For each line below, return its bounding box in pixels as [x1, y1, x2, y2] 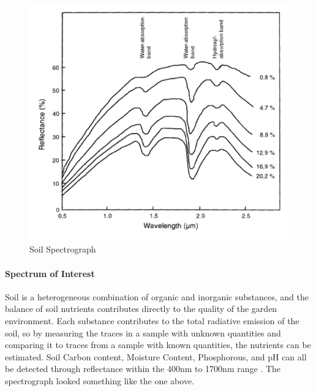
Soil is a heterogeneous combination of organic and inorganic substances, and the [5, 290, 309, 303]
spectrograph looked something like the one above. [5, 374, 195, 387]
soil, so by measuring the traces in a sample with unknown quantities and [5, 326, 281, 339]
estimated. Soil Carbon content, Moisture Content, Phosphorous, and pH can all [5, 350, 307, 363]
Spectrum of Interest [5, 267, 95, 279]
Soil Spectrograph [29, 243, 96, 256]
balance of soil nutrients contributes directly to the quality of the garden [5, 302, 277, 315]
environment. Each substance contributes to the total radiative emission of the [5, 314, 299, 327]
